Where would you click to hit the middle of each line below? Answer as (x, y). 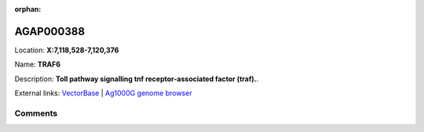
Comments (36, 113)
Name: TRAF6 (38, 64)
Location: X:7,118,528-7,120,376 (67, 50)
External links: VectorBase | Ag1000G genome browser (103, 93)
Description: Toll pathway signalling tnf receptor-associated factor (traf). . (137, 79)
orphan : (28, 9)
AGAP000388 (50, 31)
